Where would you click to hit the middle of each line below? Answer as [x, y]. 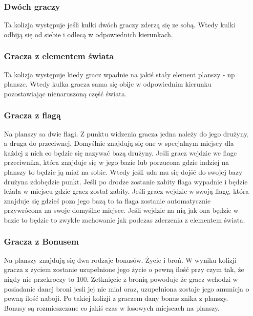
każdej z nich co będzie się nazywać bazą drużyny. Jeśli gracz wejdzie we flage [120, 152]
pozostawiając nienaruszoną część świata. [65, 93]
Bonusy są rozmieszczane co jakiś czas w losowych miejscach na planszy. [112, 307]
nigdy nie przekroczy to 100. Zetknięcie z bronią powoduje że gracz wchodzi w [121, 279]
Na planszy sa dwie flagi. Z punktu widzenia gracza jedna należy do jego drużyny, [126, 133]
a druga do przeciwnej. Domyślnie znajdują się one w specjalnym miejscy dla [119, 143]
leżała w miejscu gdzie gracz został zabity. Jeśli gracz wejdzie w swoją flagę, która [126, 191]
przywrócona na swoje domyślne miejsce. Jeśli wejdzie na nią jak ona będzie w [121, 210]
